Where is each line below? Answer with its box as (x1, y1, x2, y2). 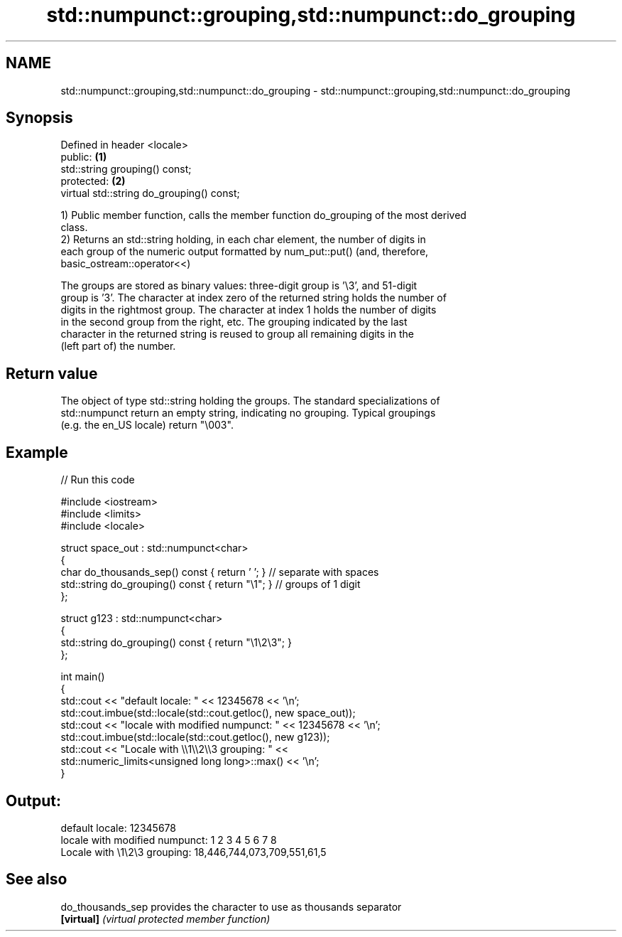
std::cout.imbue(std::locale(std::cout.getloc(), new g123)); (60, 731, 330, 744)
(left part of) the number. (60, 340, 176, 353)
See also (6, 870, 67, 889)
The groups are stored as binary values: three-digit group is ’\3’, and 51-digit (60, 279, 418, 292)
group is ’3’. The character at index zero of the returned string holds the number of (60, 291, 447, 304)
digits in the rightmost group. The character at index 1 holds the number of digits (60, 304, 437, 316)
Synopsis (6, 109, 73, 127)
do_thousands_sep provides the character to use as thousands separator (60, 900, 402, 913)
